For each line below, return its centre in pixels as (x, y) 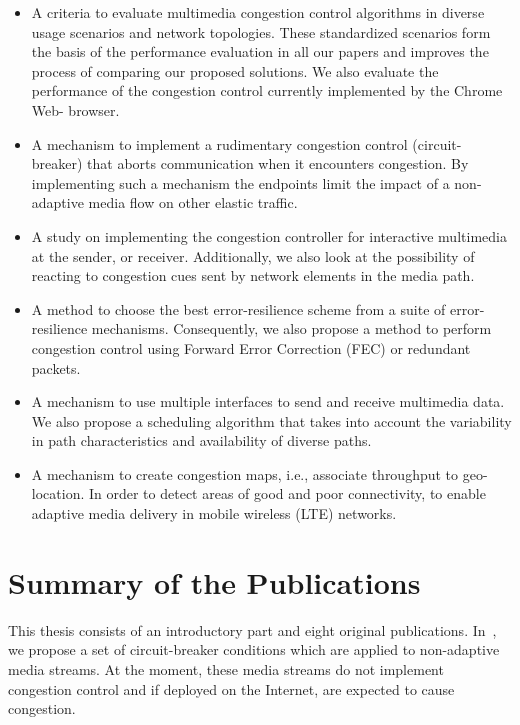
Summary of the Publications (214, 581)
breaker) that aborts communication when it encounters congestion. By (250, 163)
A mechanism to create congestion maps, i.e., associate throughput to (245, 473)
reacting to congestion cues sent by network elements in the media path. (253, 275)
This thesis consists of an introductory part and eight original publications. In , (252, 629)
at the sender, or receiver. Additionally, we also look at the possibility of (253, 255)
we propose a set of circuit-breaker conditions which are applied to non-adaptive (254, 649)
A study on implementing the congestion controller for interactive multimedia (269, 235)
